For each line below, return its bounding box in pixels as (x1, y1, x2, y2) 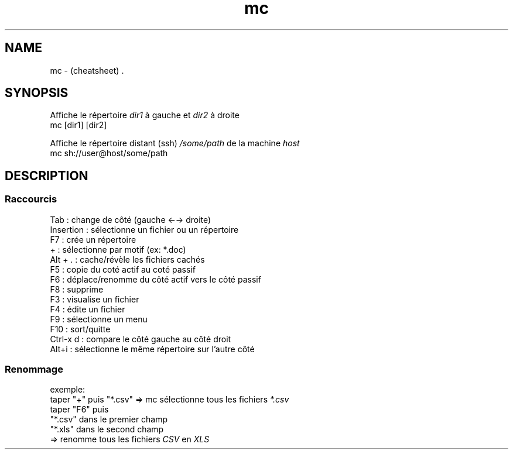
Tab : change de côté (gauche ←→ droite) (50, 214, 211, 225)
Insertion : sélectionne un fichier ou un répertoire (50, 224, 239, 235)
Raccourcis (5, 193, 57, 205)
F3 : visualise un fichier (50, 294, 139, 304)
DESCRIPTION (5, 168, 88, 183)
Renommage (5, 363, 63, 376)
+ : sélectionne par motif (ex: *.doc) (50, 244, 186, 254)
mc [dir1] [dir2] (50, 120, 107, 130)
